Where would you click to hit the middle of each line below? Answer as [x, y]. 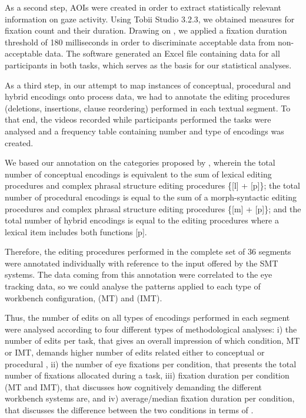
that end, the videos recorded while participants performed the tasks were [138, 119]
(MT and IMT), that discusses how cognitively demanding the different [134, 386]
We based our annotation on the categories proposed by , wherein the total [140, 162]
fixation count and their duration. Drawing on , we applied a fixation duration [146, 30]
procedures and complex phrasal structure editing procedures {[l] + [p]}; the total [152, 185]
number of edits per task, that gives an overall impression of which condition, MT [152, 340]
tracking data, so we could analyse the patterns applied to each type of [133, 286]
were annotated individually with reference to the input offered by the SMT [142, 263]
